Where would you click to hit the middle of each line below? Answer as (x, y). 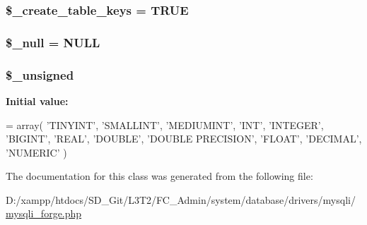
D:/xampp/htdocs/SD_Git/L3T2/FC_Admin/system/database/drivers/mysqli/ (181, 199)
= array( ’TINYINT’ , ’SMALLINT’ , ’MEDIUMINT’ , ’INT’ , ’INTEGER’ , (165, 124)
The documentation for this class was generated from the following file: (159, 176)
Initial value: (37, 101)
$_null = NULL (53, 42)
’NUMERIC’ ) (36, 152)
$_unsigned (40, 74)
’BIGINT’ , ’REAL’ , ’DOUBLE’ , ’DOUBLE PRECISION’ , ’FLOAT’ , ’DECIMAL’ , (184, 139)
